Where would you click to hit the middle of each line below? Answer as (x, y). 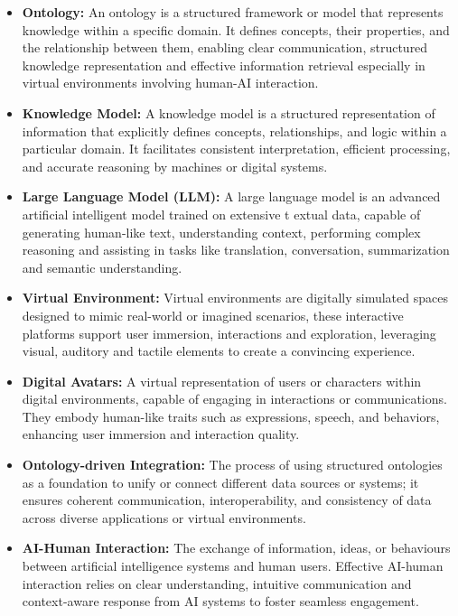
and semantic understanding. (102, 267)
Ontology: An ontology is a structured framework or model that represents (233, 12)
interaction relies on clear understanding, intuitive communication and (217, 583)
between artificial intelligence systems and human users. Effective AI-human (233, 566)
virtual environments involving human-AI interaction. (170, 83)
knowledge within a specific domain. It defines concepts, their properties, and (236, 29)
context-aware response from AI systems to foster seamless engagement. (220, 601)
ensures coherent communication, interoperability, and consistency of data (227, 500)
